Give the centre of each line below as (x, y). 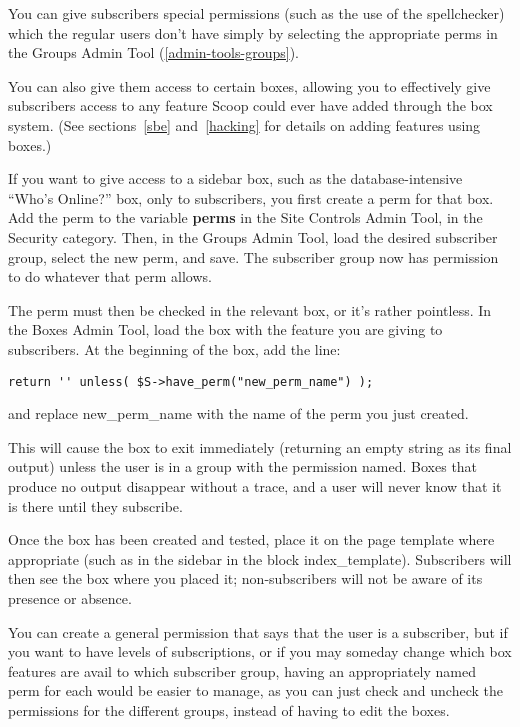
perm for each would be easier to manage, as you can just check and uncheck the (255, 690)
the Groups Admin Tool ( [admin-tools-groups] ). (153, 52)
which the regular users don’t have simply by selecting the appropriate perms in (253, 32)
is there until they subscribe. (95, 505)
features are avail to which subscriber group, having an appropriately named (242, 670)
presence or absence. (70, 597)
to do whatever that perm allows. (110, 276)
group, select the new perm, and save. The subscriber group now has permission (253, 256)
